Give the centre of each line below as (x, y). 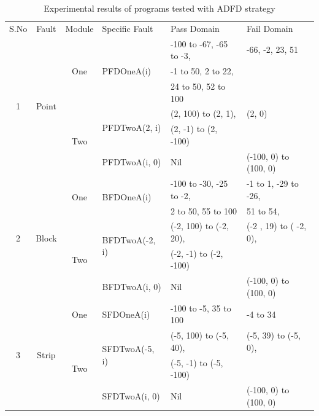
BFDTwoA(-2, (129, 239)
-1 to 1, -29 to (272, 183)
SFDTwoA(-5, (128, 349)
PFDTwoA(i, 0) (132, 162)
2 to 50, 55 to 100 (204, 210)
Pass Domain (195, 28)
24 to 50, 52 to (198, 86)
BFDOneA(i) (127, 197)
